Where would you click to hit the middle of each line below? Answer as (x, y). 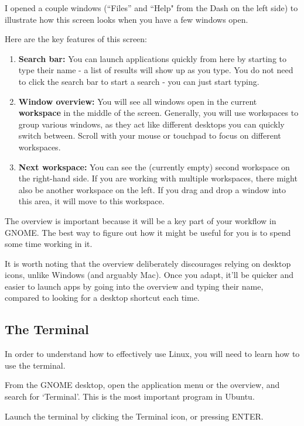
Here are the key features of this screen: (76, 39)
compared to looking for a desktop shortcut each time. (102, 298)
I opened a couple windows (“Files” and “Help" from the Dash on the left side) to (151, 8)
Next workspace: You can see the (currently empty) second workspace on (154, 166)
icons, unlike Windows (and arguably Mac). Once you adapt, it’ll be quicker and (149, 275)
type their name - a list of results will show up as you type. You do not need (156, 70)
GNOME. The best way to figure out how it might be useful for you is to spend (148, 232)
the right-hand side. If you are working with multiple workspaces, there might (158, 178)
